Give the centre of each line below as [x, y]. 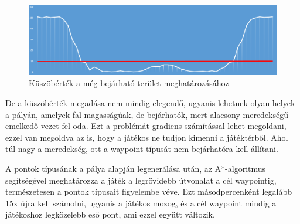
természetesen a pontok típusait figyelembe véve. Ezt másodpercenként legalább [149, 191]
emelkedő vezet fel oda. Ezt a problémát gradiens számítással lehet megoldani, [146, 126]
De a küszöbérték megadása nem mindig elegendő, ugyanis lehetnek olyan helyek [150, 102]
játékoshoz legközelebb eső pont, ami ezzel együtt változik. [110, 214]
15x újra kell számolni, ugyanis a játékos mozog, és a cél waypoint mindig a [141, 203]
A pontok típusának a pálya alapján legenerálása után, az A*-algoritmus [136, 168]
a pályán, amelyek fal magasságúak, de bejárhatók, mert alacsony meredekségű [147, 114]
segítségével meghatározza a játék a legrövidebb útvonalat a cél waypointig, [141, 180]
